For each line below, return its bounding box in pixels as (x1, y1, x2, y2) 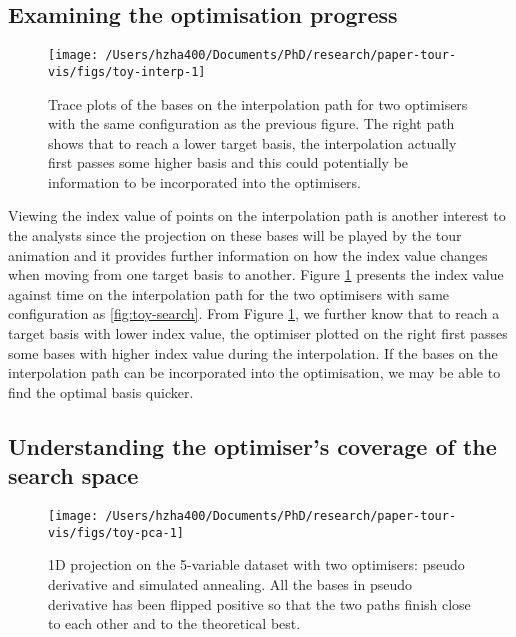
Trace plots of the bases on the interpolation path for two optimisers (48, 93, 468, 114)
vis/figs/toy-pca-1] (48, 525, 185, 540)
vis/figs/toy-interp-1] (48, 64, 206, 79)
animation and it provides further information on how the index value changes (8, 244, 488, 265)
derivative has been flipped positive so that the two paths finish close (48, 593, 471, 614)
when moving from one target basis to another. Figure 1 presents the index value (8, 264, 504, 285)
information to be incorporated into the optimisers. (48, 171, 362, 192)
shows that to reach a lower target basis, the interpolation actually (48, 132, 457, 153)
